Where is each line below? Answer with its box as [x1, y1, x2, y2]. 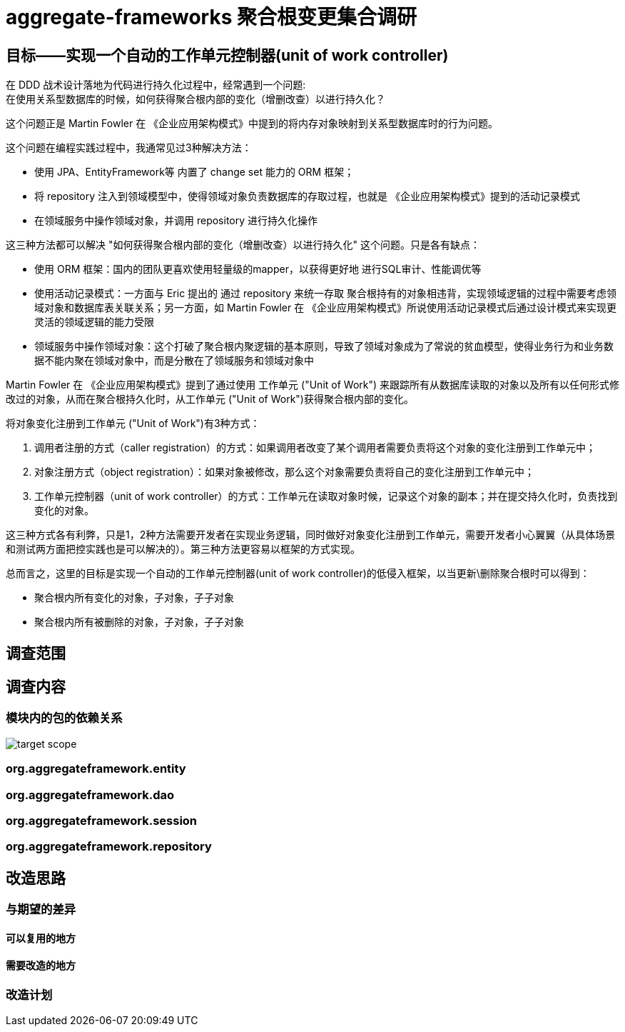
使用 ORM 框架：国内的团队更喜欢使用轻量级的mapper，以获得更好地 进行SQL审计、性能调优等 [34, 263, 482, 276]
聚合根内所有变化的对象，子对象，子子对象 [34, 591, 234, 604]
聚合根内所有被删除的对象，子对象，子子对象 [34, 616, 244, 628]
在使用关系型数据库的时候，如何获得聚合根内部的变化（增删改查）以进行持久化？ [6, 93, 385, 106]
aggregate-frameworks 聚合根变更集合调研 [6, 5, 417, 29]
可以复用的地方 [6, 931, 76, 944]
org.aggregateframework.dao [6, 787, 175, 802]
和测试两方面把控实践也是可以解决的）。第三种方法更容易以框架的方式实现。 [6, 543, 360, 556]
